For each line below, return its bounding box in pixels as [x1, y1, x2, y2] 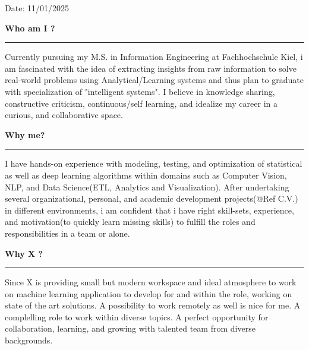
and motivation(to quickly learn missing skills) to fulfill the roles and [5, 215, 256, 228]
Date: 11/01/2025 [5, 2, 69, 14]
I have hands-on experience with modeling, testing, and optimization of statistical [5, 157, 302, 170]
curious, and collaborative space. [5, 109, 123, 121]
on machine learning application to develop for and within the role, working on [5, 287, 292, 300]
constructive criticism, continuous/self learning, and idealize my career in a [5, 97, 278, 109]
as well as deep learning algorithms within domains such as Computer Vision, [5, 168, 287, 181]
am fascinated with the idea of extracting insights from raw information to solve [5, 62, 297, 74]
